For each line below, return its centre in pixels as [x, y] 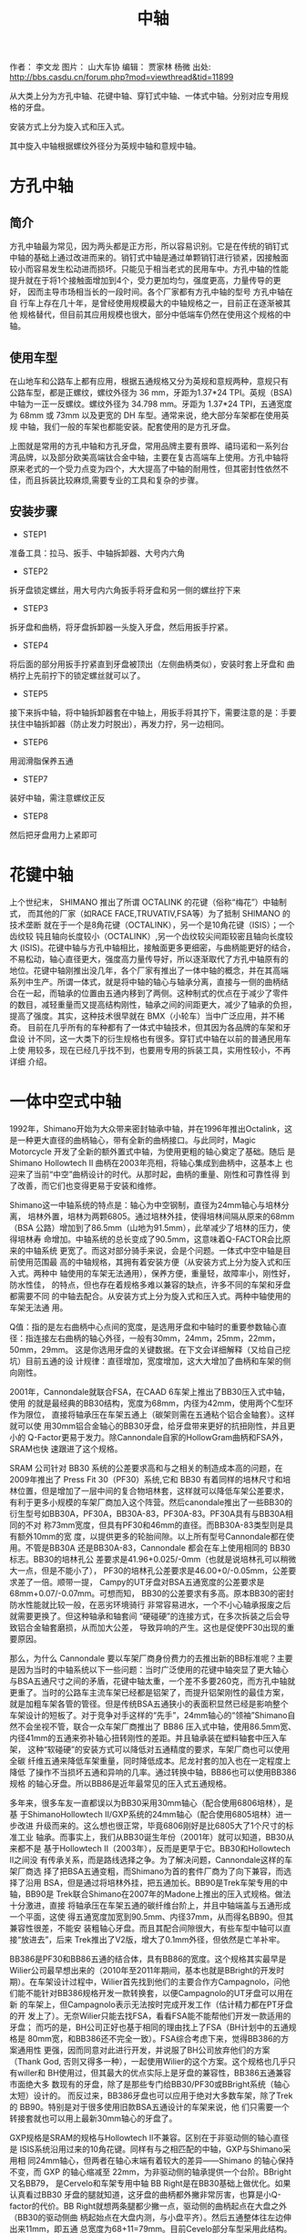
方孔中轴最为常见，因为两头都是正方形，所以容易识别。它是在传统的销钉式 [149, 246]
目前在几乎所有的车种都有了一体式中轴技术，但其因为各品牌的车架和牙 [159, 1027]
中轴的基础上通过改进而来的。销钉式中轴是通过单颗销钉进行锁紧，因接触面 [149, 258]
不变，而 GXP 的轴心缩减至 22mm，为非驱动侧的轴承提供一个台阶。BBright [150, 2172]
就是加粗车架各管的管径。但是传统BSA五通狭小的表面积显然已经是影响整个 [149, 1704]
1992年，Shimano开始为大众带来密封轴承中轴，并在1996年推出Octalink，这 [151, 1128]
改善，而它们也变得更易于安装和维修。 [89, 1185]
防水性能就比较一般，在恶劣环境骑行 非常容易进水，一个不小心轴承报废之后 [150, 1604]
